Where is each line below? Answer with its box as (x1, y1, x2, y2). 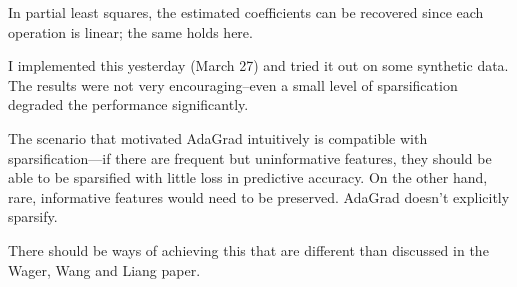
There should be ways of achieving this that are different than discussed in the (8, 239, 489, 260)
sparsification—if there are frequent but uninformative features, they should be (8, 147, 492, 168)
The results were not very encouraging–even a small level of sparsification (8, 74, 458, 95)
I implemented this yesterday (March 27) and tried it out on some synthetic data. (8, 55, 509, 76)
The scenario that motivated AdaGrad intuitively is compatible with (8, 127, 428, 148)
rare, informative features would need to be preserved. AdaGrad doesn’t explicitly (8, 186, 510, 207)
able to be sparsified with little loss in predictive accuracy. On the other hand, (8, 167, 488, 188)
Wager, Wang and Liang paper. (8, 259, 201, 280)
